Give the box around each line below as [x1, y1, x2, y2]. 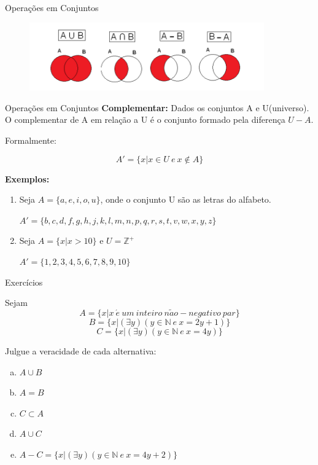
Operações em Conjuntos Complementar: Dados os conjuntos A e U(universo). [5, 101, 309, 114]
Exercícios [5, 275, 43, 288]
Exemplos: [5, 172, 50, 185]
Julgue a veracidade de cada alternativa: [5, 345, 157, 357]
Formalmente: [5, 134, 56, 147]
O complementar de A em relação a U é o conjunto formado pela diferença [5, 113, 285, 126]
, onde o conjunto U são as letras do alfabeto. [100, 193, 271, 206]
